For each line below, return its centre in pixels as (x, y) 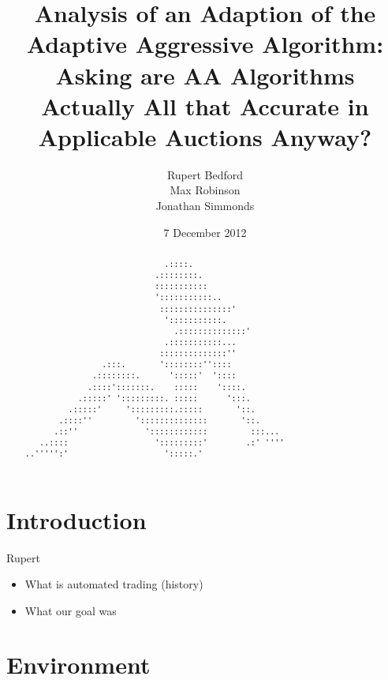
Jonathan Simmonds (205, 206)
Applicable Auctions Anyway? (205, 136)
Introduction (76, 519)
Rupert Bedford (205, 174)
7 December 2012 (205, 232)
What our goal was (71, 610)
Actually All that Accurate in (205, 105)
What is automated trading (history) (114, 584)
